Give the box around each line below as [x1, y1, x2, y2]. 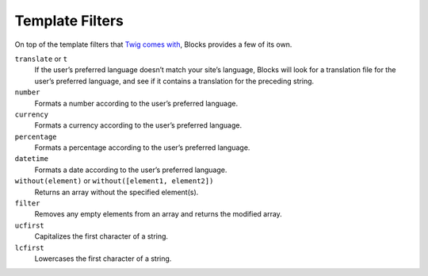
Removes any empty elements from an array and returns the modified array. [34, 209, 283, 219]
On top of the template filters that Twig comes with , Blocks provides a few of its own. [14, 40, 292, 49]
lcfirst [14, 243, 45, 252]
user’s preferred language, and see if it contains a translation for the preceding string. [34, 76, 315, 86]
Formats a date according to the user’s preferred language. [34, 165, 227, 174]
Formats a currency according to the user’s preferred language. [34, 121, 242, 130]
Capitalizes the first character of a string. [34, 232, 169, 241]
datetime [14, 155, 49, 163]
